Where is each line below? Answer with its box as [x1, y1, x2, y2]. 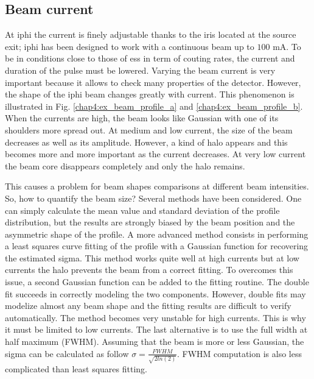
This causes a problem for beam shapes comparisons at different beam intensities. [5, 180, 309, 193]
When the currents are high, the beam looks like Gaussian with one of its [5, 112, 279, 124]
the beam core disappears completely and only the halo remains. [5, 159, 245, 172]
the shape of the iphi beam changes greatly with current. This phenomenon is [5, 88, 295, 101]
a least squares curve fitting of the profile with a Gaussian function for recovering [5, 239, 309, 252]
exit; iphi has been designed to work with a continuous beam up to [5, 40, 254, 52]
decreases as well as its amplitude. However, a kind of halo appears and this [5, 135, 288, 148]
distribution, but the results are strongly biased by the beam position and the [5, 216, 295, 228]
